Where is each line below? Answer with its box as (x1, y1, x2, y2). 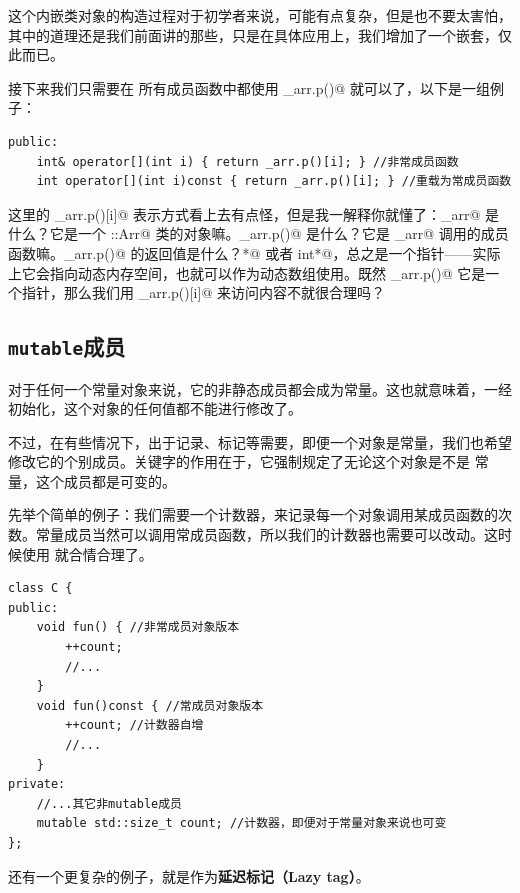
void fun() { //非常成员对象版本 (36, 620, 240, 635)
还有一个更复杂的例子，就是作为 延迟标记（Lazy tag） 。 (8, 865, 370, 886)
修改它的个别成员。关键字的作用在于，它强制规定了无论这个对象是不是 (8, 451, 470, 472)
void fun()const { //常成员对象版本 (36, 698, 264, 713)
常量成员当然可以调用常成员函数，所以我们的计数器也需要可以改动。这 (35, 524, 498, 545)
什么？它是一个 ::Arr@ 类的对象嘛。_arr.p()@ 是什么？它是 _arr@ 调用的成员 (8, 223, 509, 244)
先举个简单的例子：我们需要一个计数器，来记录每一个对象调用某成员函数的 (8, 504, 498, 525)
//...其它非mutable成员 (36, 796, 182, 811)
